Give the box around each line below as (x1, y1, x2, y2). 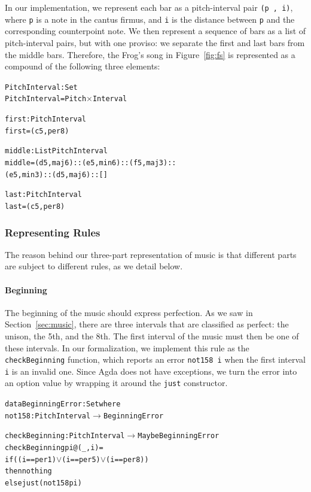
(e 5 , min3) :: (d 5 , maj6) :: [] (5, 170, 108, 179)
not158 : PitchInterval (5, 411, 91, 420)
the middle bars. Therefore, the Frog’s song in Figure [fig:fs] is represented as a (5, 48, 295, 60)
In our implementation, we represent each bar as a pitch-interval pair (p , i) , (5, 1, 293, 13)
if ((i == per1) (5, 455, 56, 464)
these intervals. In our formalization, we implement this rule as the (5, 341, 249, 354)
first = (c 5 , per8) (5, 126, 69, 135)
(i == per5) (62, 455, 100, 464)
